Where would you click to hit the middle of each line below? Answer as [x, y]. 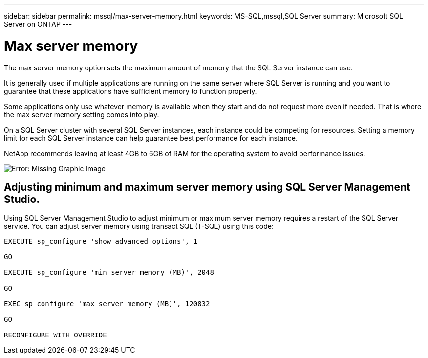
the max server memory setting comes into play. [82, 114]
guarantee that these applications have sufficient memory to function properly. [130, 91]
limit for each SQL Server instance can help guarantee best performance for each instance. [151, 138]
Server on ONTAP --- [38, 24]
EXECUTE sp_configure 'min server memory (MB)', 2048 [109, 273]
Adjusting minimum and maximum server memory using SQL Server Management [207, 187]
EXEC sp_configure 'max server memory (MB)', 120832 [107, 304]
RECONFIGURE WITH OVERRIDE [55, 335]
